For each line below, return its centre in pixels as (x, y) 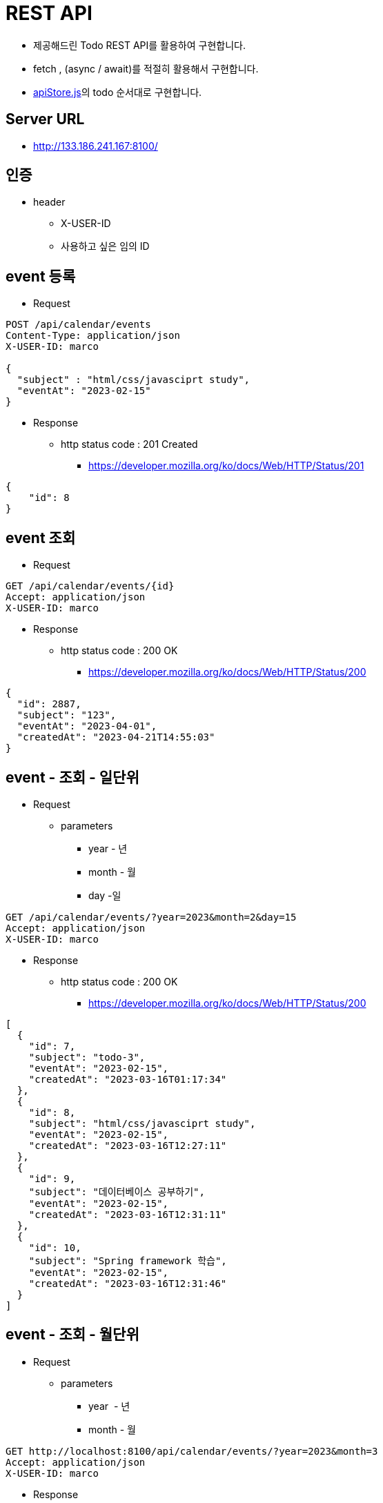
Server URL (45, 119)
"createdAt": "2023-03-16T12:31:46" (128, 1283)
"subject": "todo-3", (87, 1057)
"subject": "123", (67, 715)
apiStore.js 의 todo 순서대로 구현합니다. (118, 92)
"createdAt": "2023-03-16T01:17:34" (128, 1079)
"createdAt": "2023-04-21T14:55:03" (116, 737)
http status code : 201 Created (129, 444)
